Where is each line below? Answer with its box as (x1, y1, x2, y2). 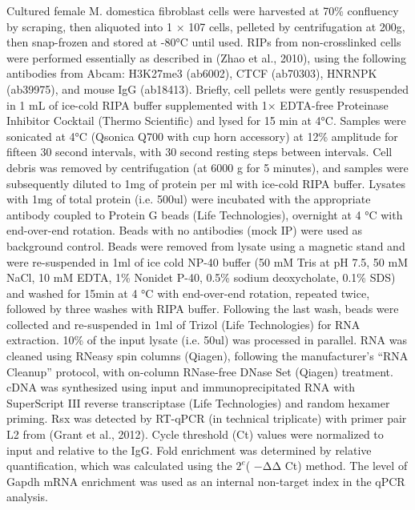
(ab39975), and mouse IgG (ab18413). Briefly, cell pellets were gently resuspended (6, 80, 409, 97)
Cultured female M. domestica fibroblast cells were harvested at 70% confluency (6, 2, 399, 18)
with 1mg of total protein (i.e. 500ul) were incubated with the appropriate (6, 191, 371, 207)
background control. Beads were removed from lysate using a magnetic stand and (6, 237, 405, 254)
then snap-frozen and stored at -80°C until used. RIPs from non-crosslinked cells (6, 34, 401, 50)
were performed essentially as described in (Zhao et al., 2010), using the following (6, 49, 407, 66)
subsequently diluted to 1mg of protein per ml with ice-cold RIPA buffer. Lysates (6, 175, 406, 191)
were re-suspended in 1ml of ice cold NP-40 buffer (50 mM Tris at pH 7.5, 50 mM (6, 253, 409, 270)
